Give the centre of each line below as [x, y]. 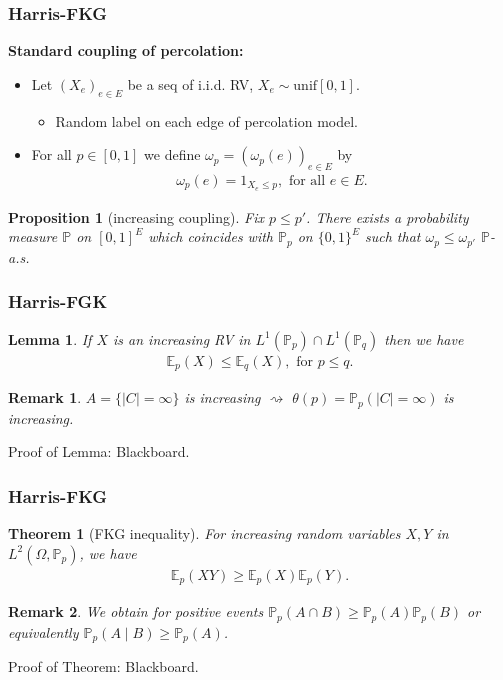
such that [393, 236]
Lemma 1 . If [50, 338]
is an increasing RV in [182, 338]
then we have [424, 338]
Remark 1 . [45, 397]
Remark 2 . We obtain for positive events [136, 611]
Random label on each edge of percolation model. [206, 120]
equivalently [43, 631]
